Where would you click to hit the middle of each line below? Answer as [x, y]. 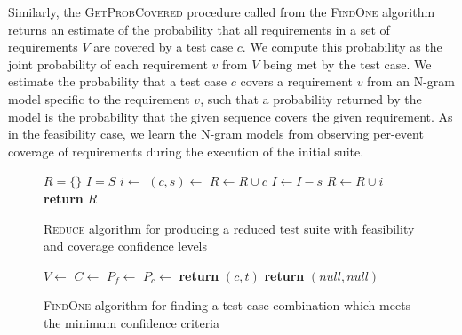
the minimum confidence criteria [132, 322]
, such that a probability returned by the [311, 98]
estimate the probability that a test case [118, 81]
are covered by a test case [163, 47]
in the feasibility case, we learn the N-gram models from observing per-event [216, 134]
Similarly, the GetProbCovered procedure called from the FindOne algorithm [222, 12]
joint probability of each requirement [108, 64]
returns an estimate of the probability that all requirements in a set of [199, 29]
